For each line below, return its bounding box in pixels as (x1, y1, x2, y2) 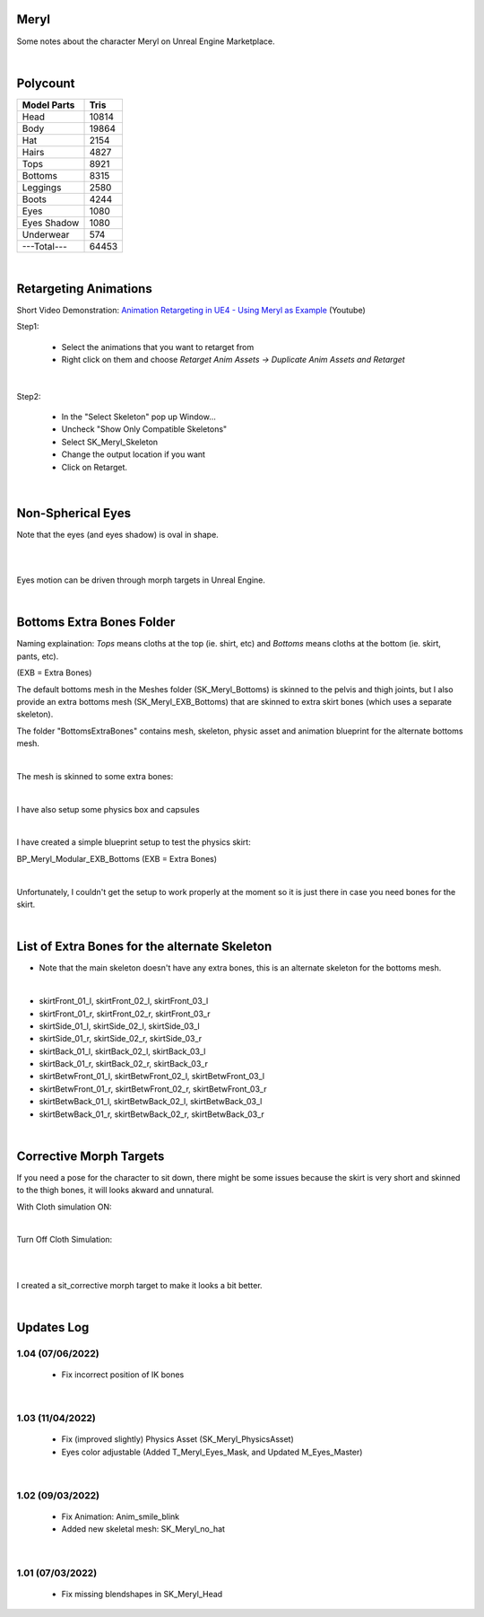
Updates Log (16, 1320, 90, 1335)
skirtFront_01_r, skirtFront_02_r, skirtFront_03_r (39, 1008, 211, 1019)
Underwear (22, 228, 70, 241)
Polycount (16, 75, 75, 91)
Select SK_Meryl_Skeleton (61, 436, 159, 447)
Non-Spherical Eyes (16, 505, 132, 521)
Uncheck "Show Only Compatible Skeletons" (61, 424, 228, 435)
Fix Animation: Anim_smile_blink (61, 1511, 180, 1522)
